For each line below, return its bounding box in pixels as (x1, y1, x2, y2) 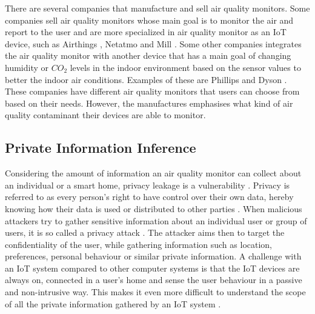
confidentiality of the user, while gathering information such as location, (5, 238, 272, 250)
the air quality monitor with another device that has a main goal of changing (5, 49, 291, 62)
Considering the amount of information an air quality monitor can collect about (5, 167, 302, 179)
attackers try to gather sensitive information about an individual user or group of (5, 214, 307, 227)
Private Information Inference (5, 138, 196, 157)
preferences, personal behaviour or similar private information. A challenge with (5, 250, 302, 262)
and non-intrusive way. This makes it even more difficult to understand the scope (5, 286, 306, 298)
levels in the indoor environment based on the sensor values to (70, 61, 301, 73)
